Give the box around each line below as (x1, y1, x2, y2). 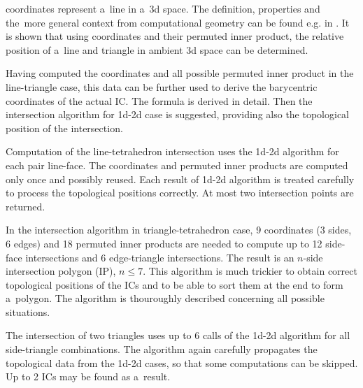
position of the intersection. (6, 120, 123, 135)
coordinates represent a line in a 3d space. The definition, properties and (6, 1, 320, 15)
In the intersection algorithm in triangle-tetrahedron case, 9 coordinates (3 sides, (6, 222, 352, 237)
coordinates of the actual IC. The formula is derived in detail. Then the (6, 93, 313, 108)
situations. (6, 304, 50, 319)
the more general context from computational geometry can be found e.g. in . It (6, 15, 350, 29)
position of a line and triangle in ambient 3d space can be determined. (6, 42, 308, 57)
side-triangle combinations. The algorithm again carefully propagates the (6, 342, 318, 357)
